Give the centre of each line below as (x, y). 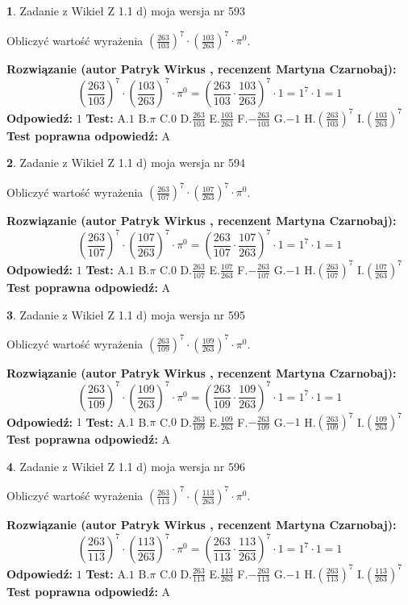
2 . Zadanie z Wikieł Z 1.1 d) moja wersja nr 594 (126, 163)
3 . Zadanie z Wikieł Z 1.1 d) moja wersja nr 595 (126, 314)
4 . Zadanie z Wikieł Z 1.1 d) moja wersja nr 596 (126, 466)
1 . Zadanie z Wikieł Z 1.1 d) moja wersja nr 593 (126, 10)
